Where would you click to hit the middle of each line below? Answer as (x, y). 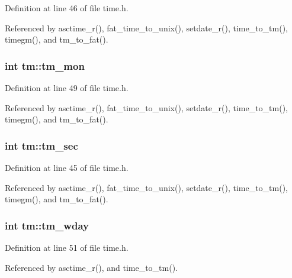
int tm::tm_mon (45, 65)
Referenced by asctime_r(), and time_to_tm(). (91, 267)
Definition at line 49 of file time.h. (67, 88)
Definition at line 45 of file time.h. (67, 167)
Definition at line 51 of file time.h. (67, 247)
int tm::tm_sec (41, 145)
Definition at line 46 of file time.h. (67, 8)
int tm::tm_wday (47, 225)
